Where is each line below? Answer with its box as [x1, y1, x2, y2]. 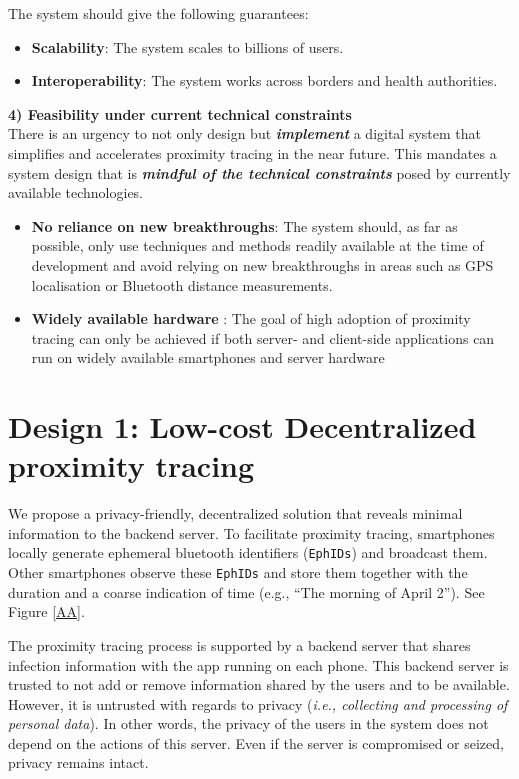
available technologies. [8, 182, 144, 203]
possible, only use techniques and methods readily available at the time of [31, 235, 484, 256]
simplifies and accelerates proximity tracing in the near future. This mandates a [8, 142, 497, 163]
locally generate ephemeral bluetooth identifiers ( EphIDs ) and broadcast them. [8, 542, 488, 563]
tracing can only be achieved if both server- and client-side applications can [31, 327, 495, 348]
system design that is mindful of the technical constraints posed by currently [8, 162, 511, 183]
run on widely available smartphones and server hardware [31, 347, 385, 368]
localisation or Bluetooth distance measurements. [31, 274, 333, 295]
